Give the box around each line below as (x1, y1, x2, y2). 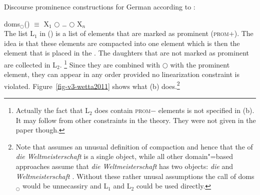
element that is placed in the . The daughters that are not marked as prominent (4, 47, 249, 58)
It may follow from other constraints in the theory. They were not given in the (15, 114, 256, 125)
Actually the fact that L (15, 105, 89, 115)
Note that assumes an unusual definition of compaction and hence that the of (15, 141, 253, 151)
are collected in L (4, 59, 57, 69)
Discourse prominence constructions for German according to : (4, 1, 195, 11)
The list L (4, 28, 34, 38)
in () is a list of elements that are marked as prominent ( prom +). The (39, 28, 253, 38)
